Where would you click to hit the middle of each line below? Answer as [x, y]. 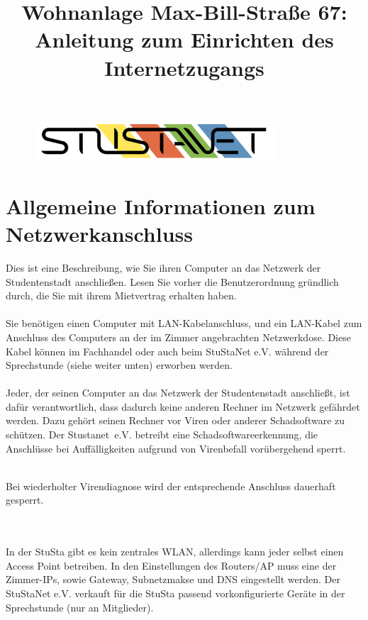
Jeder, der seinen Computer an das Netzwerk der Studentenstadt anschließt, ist [178, 393]
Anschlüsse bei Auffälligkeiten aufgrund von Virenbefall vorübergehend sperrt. [176, 448]
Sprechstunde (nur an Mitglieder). [80, 607]
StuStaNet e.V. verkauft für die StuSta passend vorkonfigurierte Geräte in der [175, 593]
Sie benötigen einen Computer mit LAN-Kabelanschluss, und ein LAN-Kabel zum [184, 323]
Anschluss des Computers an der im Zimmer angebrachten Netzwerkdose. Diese [178, 337]
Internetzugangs [184, 67]
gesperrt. [25, 500]
